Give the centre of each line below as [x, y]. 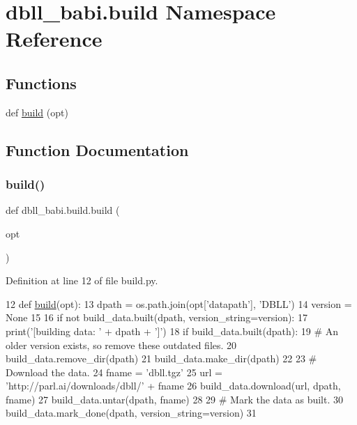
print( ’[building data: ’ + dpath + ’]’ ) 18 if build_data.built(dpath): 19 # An [172, 331]
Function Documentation [97, 149]
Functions [41, 83]
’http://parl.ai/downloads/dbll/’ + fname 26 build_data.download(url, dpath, [173, 386]
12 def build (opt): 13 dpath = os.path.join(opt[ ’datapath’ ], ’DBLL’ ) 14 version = [179, 303]
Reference [54, 39]
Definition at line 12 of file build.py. [82, 280]
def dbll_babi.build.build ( [63, 210]
